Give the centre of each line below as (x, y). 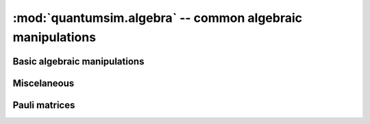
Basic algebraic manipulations (78, 61)
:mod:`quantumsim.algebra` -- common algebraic (158, 18)
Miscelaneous (44, 83)
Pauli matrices (44, 105)
